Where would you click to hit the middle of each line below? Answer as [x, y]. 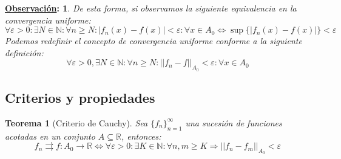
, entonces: [141, 136]
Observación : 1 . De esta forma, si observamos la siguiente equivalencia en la [151, 8]
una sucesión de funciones [234, 122]
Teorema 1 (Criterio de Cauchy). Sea [76, 122]
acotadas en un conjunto [50, 136]
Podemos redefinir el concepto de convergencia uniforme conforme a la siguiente [154, 41]
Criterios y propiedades [80, 97]
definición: [24, 52]
